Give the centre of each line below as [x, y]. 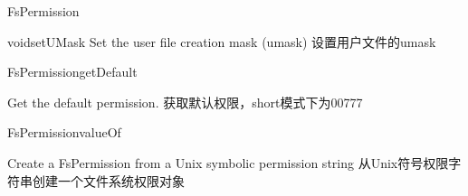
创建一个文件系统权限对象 [108, 180]
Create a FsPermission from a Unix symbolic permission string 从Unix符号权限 [228, 162]
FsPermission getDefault [72, 72]
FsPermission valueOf [64, 132]
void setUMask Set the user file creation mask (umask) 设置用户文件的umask [222, 41]
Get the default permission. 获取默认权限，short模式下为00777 [185, 102]
